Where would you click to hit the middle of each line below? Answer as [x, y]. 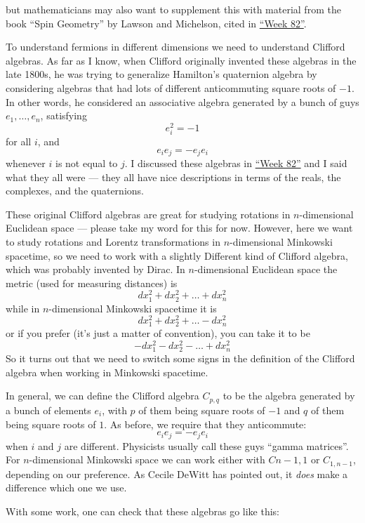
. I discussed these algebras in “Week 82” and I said [236, 163]
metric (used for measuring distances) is [92, 283]
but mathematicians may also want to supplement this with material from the [173, 9]
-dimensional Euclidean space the [266, 269]
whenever [26, 163]
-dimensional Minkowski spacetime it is [133, 308]
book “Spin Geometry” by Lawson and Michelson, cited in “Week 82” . [156, 23]
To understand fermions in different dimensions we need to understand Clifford [175, 47]
